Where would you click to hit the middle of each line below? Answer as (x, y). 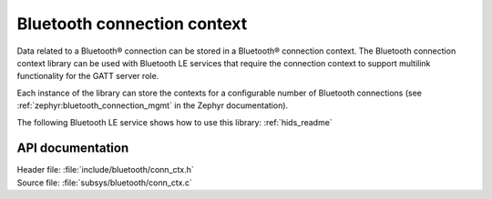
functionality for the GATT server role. (88, 76)
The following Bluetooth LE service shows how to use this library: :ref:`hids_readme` (174, 122)
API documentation (73, 149)
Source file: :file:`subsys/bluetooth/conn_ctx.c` (105, 183)
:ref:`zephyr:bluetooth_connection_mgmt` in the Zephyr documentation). (153, 105)
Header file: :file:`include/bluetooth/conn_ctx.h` (106, 170)
